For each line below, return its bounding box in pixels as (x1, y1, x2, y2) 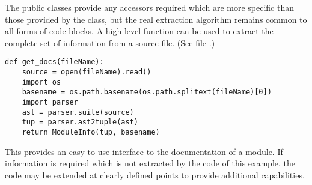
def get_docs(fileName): (5, 58, 104, 67)
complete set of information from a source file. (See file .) (5, 36, 215, 49)
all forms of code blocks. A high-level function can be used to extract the (5, 25, 274, 37)
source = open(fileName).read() (22, 68, 151, 77)
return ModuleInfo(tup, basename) (22, 127, 160, 136)
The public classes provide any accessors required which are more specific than (5, 1, 294, 13)
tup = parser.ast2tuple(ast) (22, 118, 138, 127)
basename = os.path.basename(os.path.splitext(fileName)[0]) (22, 88, 272, 97)
